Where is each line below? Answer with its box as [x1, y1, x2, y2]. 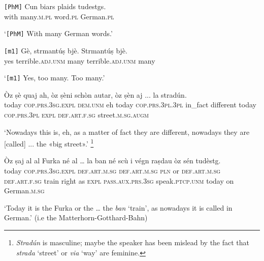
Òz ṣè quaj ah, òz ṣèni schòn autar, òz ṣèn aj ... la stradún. [4, 89, 187, 100]
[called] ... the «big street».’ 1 [4, 137, 94, 149]
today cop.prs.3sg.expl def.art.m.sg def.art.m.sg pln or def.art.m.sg [4, 165, 221, 176]
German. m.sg [4, 185, 45, 196]
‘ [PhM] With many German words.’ [4, 28, 113, 39]
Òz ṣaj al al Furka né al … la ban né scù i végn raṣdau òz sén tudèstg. [4, 155, 221, 166]
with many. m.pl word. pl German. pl [4, 11, 114, 21]
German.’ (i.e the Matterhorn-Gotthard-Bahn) [4, 212, 148, 223]
